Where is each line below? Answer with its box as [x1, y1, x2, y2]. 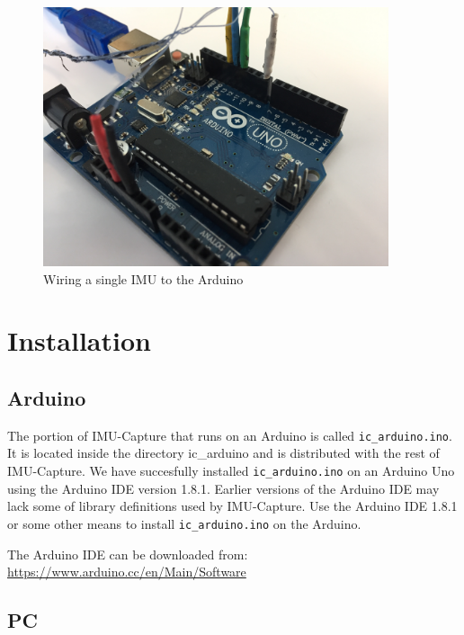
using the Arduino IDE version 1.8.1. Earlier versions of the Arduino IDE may [7, 478, 440, 497]
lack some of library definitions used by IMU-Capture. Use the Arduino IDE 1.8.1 [7, 496, 458, 515]
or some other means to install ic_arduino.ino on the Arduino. [7, 514, 361, 532]
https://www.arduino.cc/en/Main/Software [7, 562, 246, 581]
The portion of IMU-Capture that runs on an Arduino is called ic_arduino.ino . [7, 425, 452, 444]
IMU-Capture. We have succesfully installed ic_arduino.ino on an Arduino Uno [7, 461, 455, 480]
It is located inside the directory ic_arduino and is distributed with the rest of [7, 443, 440, 462]
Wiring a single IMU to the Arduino [43, 269, 244, 288]
